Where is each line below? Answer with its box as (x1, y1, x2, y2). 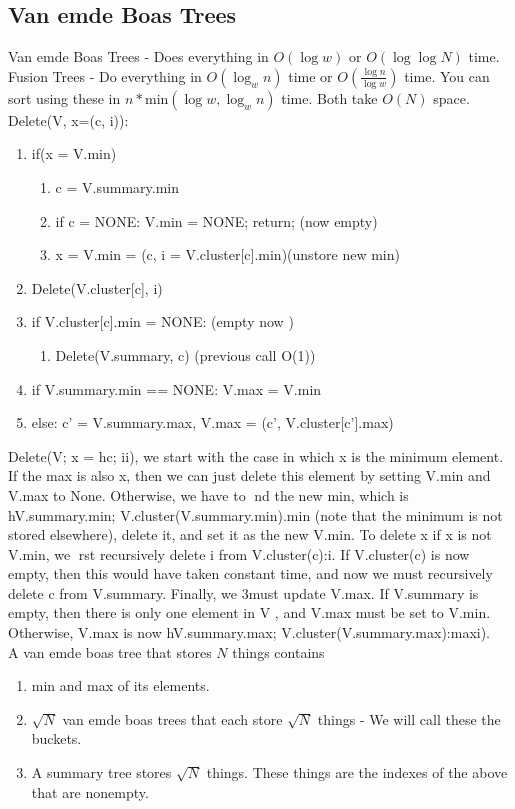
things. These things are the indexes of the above (206, 762, 508, 783)
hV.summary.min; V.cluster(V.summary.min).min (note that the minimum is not (8, 504, 503, 525)
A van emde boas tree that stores (8, 641, 212, 662)
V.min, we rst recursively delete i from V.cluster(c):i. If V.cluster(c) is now (8, 543, 470, 564)
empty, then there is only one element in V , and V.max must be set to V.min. (8, 602, 491, 623)
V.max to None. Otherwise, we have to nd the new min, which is (8, 484, 409, 505)
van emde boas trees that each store (62, 708, 283, 729)
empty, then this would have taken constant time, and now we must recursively (8, 563, 493, 584)
